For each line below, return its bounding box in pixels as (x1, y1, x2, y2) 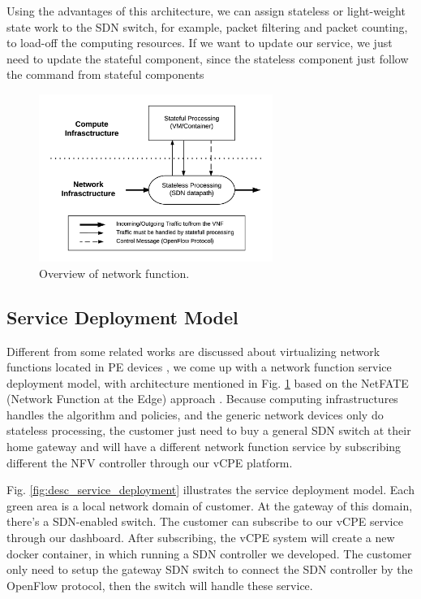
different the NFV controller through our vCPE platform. (6, 454, 293, 471)
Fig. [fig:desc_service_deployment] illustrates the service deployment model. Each (6, 481, 415, 498)
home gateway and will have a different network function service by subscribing (6, 438, 402, 455)
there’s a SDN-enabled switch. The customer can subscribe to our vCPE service (6, 513, 403, 530)
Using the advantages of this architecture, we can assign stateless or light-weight (6, 2, 406, 19)
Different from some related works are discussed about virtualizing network (6, 342, 380, 359)
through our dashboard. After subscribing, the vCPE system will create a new (6, 529, 395, 546)
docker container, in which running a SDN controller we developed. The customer (6, 545, 412, 562)
